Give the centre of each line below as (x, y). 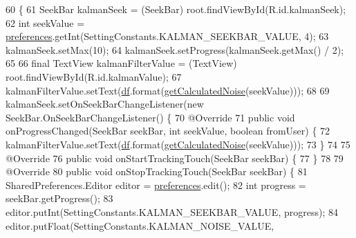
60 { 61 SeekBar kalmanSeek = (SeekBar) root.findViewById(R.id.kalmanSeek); (176, 9)
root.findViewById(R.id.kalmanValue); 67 (94, 76)
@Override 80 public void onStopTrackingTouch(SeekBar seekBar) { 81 (157, 171)
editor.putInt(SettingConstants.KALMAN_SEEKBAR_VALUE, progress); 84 (172, 211)
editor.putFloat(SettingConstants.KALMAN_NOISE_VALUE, (140, 225)
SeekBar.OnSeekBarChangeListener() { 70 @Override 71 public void (150, 117)
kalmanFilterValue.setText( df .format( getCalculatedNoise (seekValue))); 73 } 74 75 (178, 144)
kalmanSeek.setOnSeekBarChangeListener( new (105, 104)
